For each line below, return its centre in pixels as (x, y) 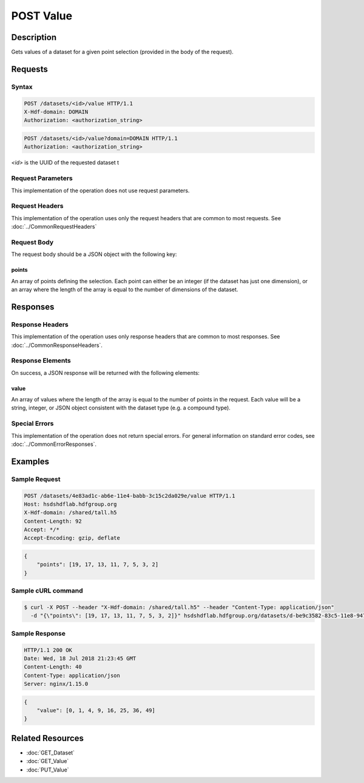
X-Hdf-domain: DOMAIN (56, 112)
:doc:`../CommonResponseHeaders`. (57, 345)
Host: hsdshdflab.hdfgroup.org (71, 504)
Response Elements (41, 361)
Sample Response (39, 633)
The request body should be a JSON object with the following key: (94, 254)
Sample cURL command (47, 591)
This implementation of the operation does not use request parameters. (100, 190)
